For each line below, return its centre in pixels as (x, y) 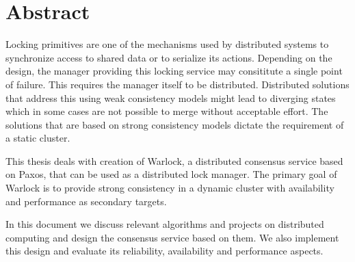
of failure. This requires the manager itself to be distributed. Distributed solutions (177, 84)
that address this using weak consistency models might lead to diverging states (171, 97)
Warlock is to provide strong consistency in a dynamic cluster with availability (170, 188)
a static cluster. (38, 138)
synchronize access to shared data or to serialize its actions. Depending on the (169, 57)
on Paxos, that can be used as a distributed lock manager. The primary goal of (171, 174)
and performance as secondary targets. (86, 201)
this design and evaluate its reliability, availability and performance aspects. (165, 251)
